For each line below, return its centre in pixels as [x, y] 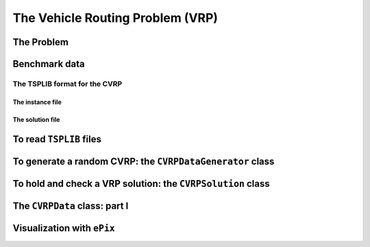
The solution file [36, 119]
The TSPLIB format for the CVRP [67, 83]
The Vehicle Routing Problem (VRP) [115, 18]
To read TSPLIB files [57, 139]
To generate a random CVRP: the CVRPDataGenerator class [144, 161]
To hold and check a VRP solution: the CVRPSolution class [141, 184]
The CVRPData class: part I [71, 206]
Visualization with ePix [64, 228]
